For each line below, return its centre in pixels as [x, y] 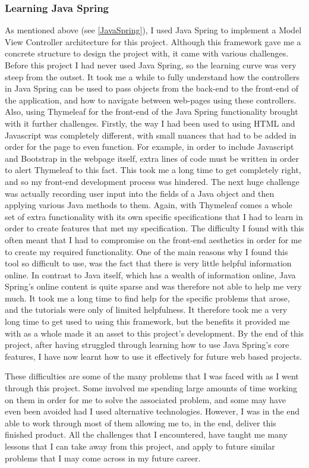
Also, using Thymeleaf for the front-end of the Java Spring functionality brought [152, 111]
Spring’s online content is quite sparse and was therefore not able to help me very [153, 286]
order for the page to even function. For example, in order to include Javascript [149, 147]
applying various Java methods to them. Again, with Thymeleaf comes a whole [149, 205]
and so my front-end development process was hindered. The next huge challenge [152, 181]
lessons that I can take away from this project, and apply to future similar [140, 446]
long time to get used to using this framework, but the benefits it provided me [147, 321]
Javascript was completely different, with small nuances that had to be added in [151, 135]
